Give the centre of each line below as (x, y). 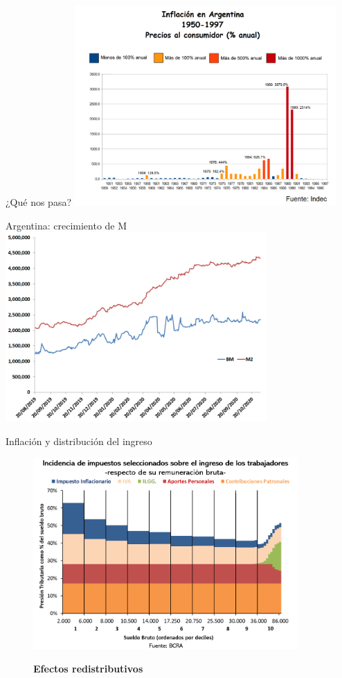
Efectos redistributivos (88, 668)
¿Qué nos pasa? (39, 201)
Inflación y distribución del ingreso (79, 441)
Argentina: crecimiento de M (66, 225)
